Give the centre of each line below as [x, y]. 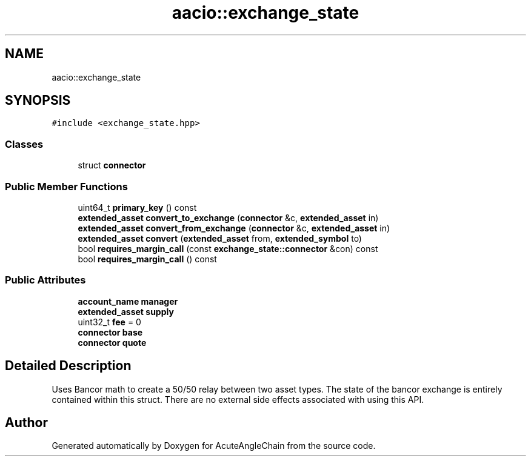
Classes [24, 144]
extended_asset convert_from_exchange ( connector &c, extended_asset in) [234, 228]
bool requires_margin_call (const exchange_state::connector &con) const [228, 248]
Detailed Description [68, 366]
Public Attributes [45, 280]
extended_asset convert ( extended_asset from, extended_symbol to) [220, 238]
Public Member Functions [66, 186]
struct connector [112, 165]
